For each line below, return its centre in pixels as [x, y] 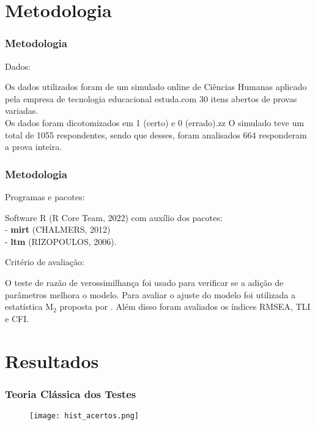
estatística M [29, 307]
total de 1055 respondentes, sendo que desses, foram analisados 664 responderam [156, 134]
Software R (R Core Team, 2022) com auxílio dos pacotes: [114, 217]
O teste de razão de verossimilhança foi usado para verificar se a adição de [144, 282]
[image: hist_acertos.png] [84, 416]
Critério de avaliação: [45, 262]
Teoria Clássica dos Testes [71, 393]
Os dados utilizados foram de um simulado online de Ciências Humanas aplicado [156, 87]
